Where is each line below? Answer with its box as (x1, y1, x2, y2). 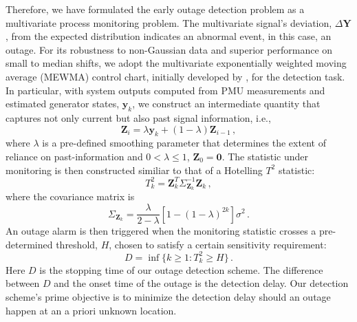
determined (6, 237, 53, 251)
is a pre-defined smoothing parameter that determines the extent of (42, 136, 326, 150)
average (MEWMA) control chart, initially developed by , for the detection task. (6, 69, 345, 83)
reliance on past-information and (6, 149, 143, 163)
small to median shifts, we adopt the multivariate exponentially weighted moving (6, 56, 347, 70)
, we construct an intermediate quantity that (132, 96, 321, 111)
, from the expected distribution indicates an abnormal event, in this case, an (6, 29, 332, 43)
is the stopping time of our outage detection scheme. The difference (39, 262, 323, 277)
